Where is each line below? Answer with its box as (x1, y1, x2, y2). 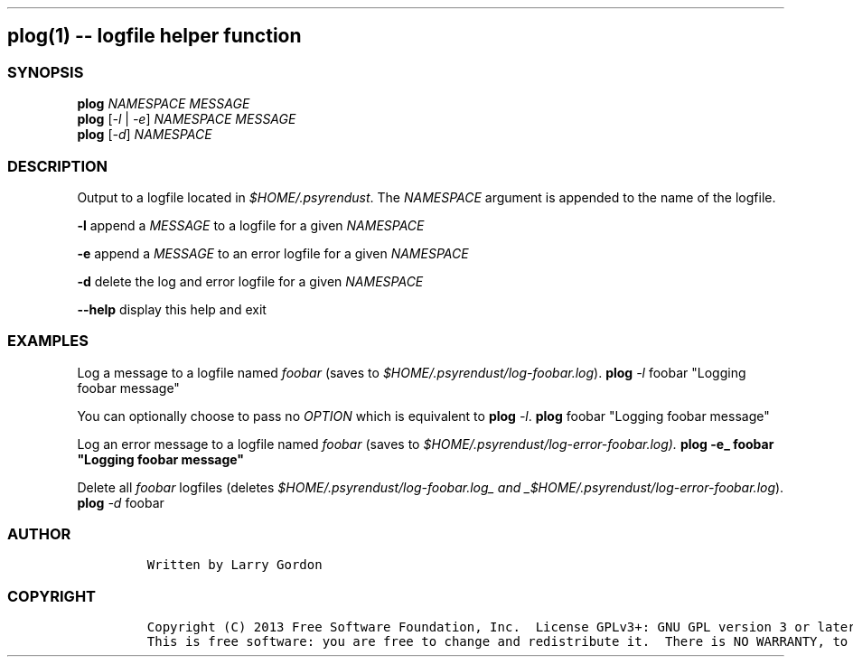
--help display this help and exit (77, 301, 267, 317)
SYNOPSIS (7, 62, 84, 81)
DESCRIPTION (7, 156, 108, 175)
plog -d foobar (77, 494, 164, 510)
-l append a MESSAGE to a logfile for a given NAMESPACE (77, 217, 425, 233)
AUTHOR (7, 525, 71, 544)
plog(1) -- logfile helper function (7, 24, 302, 48)
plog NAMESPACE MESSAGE (77, 96, 250, 112)
